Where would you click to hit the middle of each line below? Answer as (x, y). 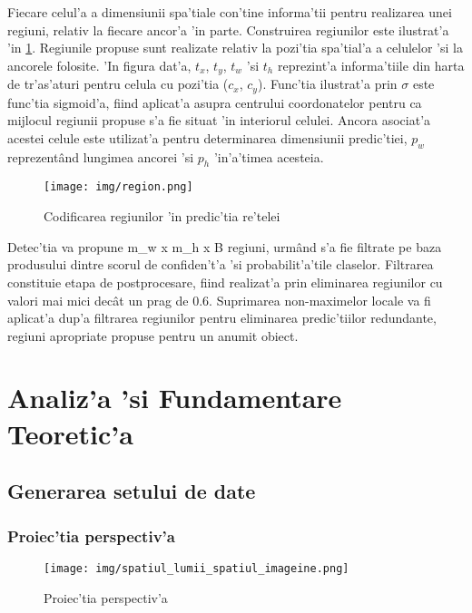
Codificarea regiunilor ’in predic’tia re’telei (162, 216)
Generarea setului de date (132, 491)
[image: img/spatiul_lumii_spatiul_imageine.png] (197, 568)
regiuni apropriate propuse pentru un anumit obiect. (153, 335)
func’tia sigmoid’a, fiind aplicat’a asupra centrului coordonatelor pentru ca (215, 102)
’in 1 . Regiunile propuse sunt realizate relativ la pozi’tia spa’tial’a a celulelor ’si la (235, 48)
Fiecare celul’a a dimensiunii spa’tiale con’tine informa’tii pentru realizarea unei (230, 12)
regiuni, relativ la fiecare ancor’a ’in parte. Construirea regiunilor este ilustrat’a (228, 29)
